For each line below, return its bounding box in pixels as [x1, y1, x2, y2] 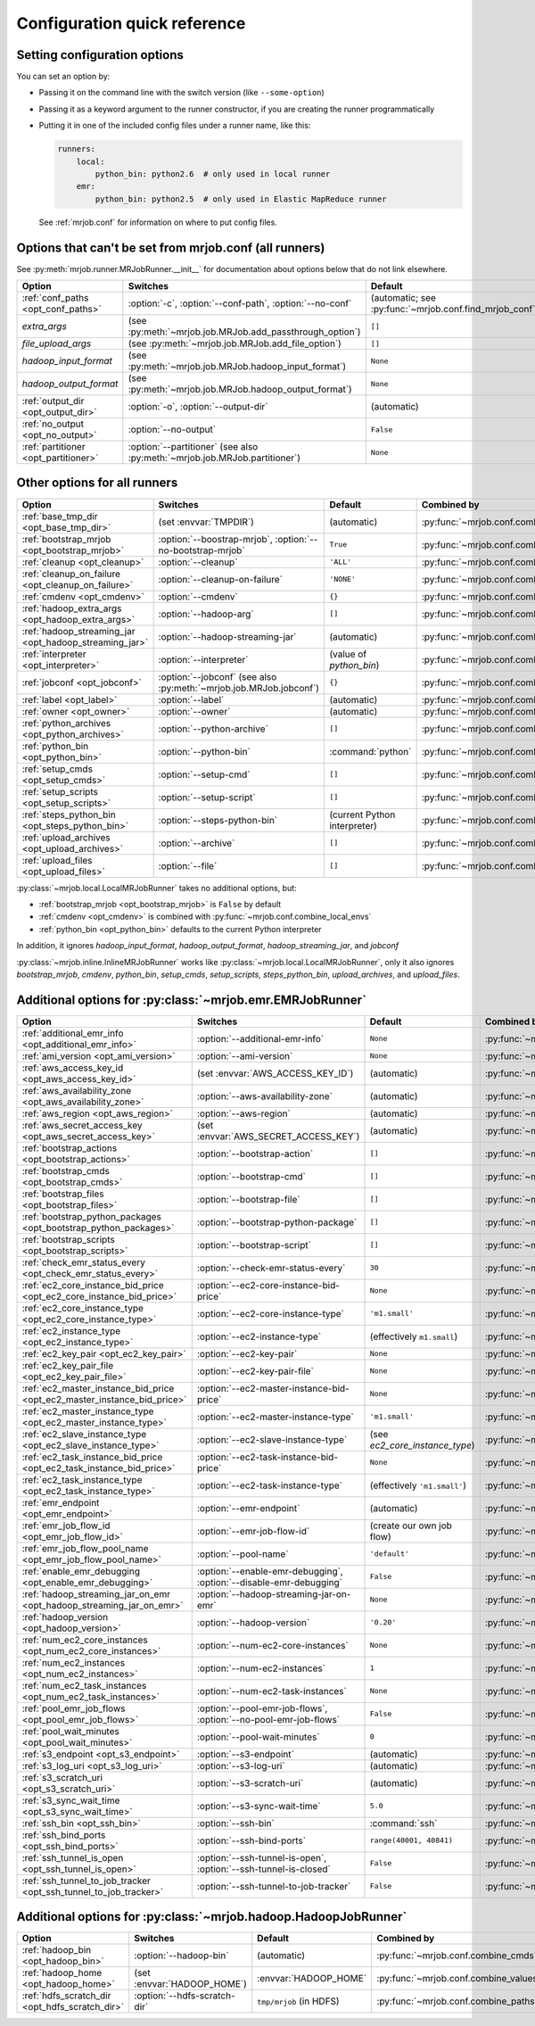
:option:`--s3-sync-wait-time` [196, 1799, 321, 1812]
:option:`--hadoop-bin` [134, 1949, 229, 1962]
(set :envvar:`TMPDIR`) [158, 516, 254, 528]
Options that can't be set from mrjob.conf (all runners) [16, 240, 325, 255]
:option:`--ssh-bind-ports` [196, 1834, 307, 1847]
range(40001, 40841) [369, 1836, 454, 1846]
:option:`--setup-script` [158, 790, 256, 803]
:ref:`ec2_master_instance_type [21, 1405, 154, 1418]
